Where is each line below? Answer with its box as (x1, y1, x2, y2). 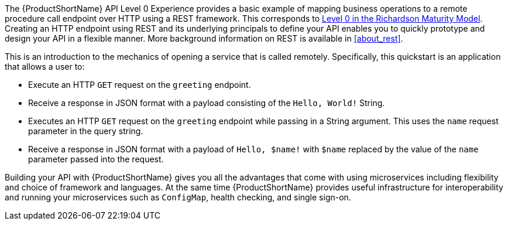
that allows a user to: (5, 62, 85, 71)
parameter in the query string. (28, 126, 143, 136)
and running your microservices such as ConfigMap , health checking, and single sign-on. (5, 192, 351, 202)
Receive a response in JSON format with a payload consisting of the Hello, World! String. (28, 98, 385, 108)
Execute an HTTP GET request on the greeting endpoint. (28, 80, 251, 90)
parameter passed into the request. (28, 154, 164, 164)
